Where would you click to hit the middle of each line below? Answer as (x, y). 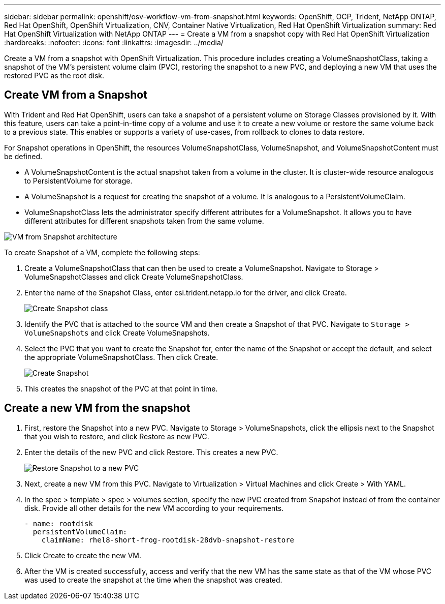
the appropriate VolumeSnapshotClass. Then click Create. (121, 357)
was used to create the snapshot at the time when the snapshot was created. (153, 580)
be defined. (23, 156)
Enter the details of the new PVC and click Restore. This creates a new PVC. (151, 452)
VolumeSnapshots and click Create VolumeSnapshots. (117, 333)
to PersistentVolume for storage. (78, 180)
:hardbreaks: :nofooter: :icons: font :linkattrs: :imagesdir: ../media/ (114, 42)
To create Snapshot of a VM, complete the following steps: (102, 252)
